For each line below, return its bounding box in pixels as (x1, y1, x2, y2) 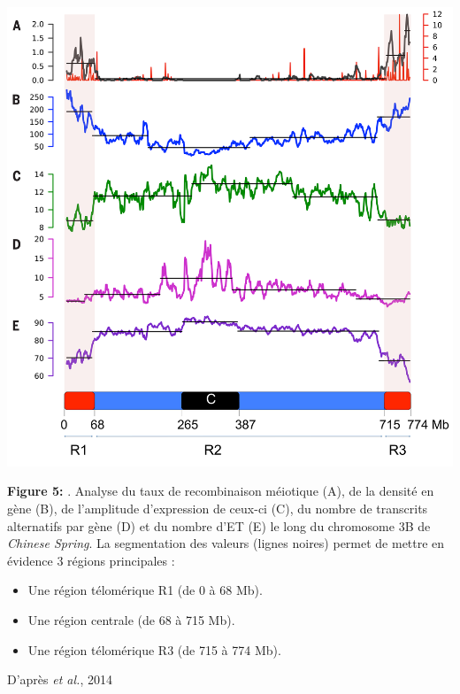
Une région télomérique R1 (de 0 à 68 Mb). (27, 581, 263, 599)
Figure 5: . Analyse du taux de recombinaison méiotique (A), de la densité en (7, 482, 434, 500)
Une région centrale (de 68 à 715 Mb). (27, 610, 235, 628)
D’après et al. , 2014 (7, 670, 112, 689)
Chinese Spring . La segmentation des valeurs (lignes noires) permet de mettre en (7, 534, 445, 552)
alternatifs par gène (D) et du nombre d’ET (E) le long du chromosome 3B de (7, 516, 431, 535)
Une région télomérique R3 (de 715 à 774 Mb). (27, 640, 281, 659)
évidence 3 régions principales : (7, 551, 175, 569)
